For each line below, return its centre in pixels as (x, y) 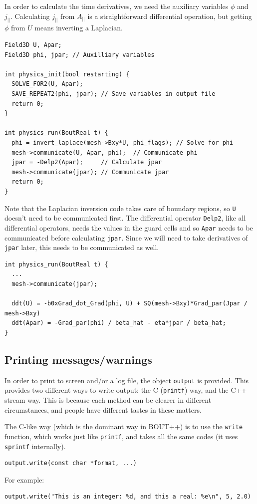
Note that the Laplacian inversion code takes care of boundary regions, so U (120, 208)
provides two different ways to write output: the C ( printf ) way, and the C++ (126, 390)
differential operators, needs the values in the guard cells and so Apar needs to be (129, 227)
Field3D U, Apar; (33, 45)
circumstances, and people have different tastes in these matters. (103, 409)
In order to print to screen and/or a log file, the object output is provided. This (127, 380)
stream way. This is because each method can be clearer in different (108, 400)
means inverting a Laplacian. (79, 28)
